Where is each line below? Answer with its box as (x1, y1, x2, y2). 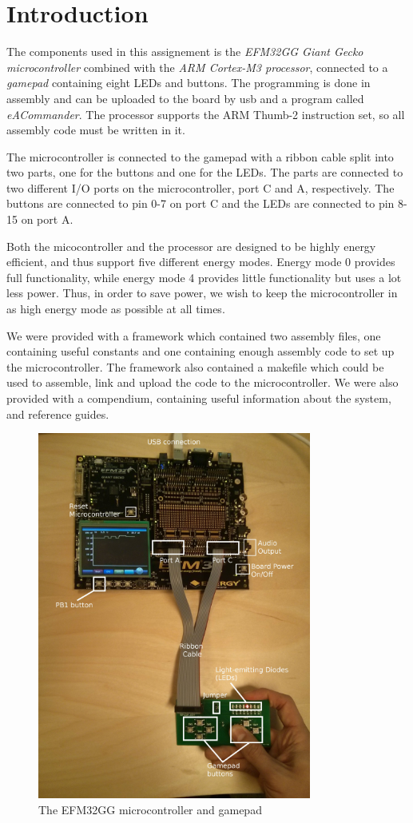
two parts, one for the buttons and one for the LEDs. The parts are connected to (6, 164, 403, 181)
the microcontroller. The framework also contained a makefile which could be (6, 358, 384, 375)
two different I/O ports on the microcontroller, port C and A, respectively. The (6, 179, 395, 196)
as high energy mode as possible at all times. (6, 300, 225, 317)
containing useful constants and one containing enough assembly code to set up (6, 343, 395, 360)
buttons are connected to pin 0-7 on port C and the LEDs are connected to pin (6, 195, 395, 212)
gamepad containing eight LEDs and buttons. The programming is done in (6, 74, 371, 91)
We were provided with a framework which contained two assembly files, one (6, 327, 381, 344)
